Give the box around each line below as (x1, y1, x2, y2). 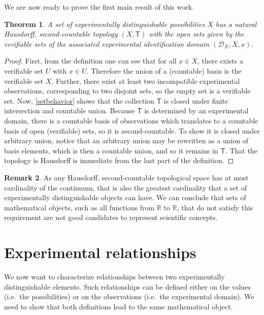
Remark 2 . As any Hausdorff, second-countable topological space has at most (4, 172, 249, 182)
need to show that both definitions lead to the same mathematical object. (4, 301, 233, 311)
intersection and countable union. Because (4, 105, 135, 116)
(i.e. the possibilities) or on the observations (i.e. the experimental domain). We (4, 291, 254, 302)
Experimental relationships (4, 242, 196, 263)
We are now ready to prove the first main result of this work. (4, 2, 194, 12)
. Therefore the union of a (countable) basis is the (86, 65, 242, 76)
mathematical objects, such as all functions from (4, 202, 155, 212)
